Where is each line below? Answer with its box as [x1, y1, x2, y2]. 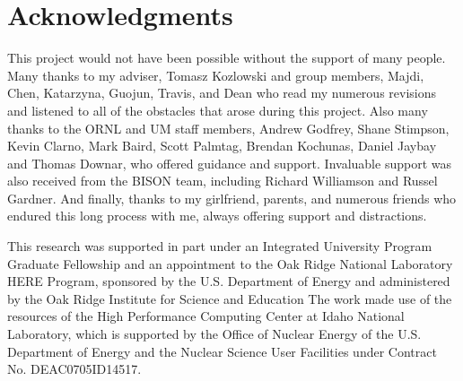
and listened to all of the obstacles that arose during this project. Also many [7, 100, 428, 119]
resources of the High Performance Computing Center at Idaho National [7, 307, 405, 325]
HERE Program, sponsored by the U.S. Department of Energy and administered [7, 272, 450, 290]
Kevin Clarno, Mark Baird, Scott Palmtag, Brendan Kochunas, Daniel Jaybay [7, 136, 437, 155]
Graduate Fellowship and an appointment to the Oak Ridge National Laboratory [7, 254, 453, 273]
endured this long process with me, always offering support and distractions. [7, 206, 427, 225]
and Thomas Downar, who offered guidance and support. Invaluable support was [7, 153, 451, 172]
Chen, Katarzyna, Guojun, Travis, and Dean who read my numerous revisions [7, 83, 436, 102]
